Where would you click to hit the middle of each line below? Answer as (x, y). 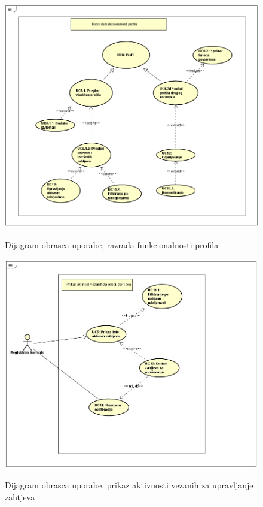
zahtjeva (20, 497)
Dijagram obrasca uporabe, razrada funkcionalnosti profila (112, 244)
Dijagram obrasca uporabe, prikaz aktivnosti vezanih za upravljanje (129, 485)
